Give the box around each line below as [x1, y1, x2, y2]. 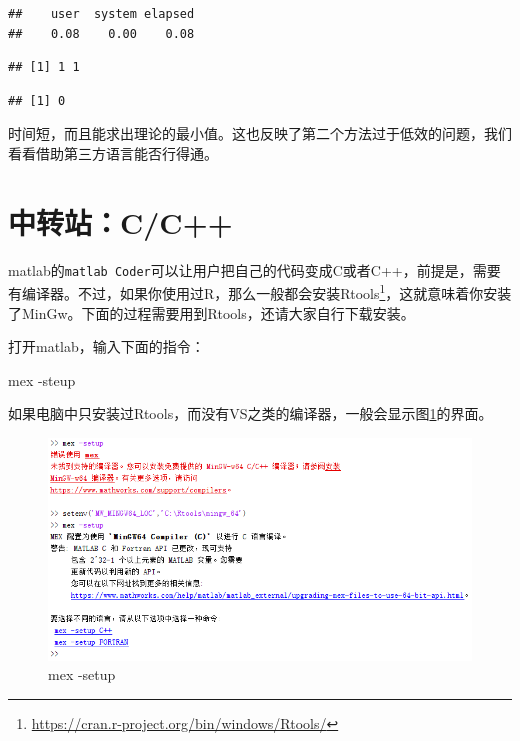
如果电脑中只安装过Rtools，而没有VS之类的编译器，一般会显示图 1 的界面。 [8, 403, 493, 424]
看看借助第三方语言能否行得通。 [8, 142, 218, 163]
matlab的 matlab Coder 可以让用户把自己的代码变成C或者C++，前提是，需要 [8, 259, 501, 280]
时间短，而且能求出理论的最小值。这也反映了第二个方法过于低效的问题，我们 [8, 123, 512, 144]
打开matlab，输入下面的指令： [8, 336, 205, 357]
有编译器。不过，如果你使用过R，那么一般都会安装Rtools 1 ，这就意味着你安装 [8, 280, 512, 303]
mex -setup [48, 664, 116, 685]
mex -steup [8, 369, 76, 390]
